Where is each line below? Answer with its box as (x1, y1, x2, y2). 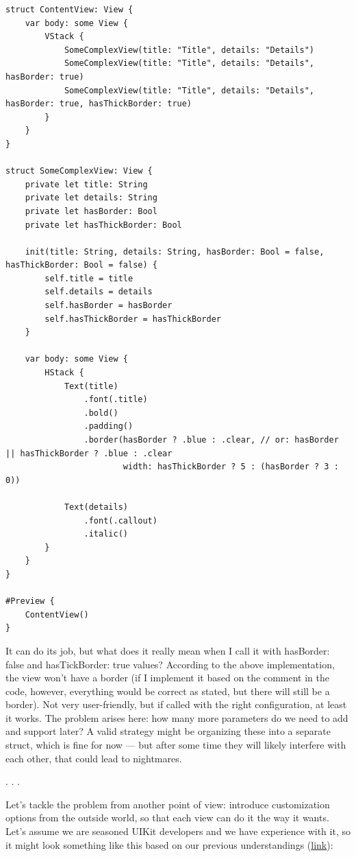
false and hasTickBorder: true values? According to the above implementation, (5, 657, 335, 671)
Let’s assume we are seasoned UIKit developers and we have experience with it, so (5, 824, 351, 838)
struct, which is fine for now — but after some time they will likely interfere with (5, 738, 346, 752)
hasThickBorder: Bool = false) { (5, 260, 157, 270)
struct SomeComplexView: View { (5, 166, 153, 176)
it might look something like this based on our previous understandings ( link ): (5, 837, 333, 852)
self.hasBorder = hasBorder (44, 301, 173, 311)
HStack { (44, 368, 84, 378)
